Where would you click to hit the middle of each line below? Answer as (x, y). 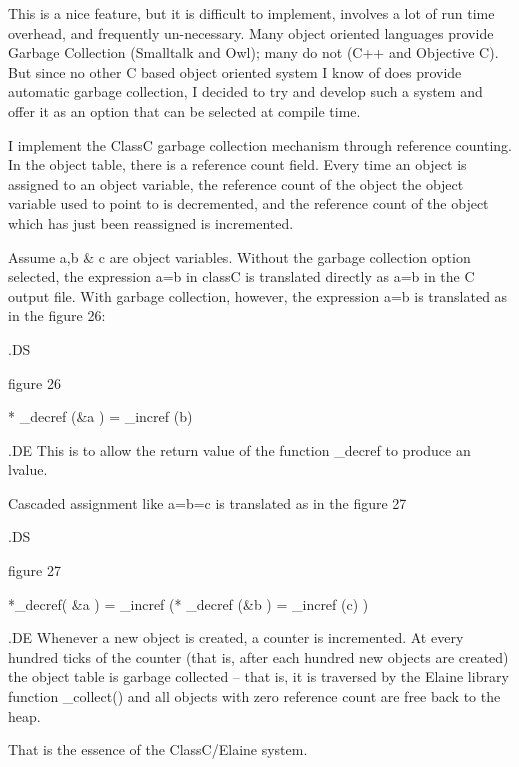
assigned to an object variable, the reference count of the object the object (236, 183)
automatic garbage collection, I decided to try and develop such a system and (245, 91)
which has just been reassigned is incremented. (151, 222)
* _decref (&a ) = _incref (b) (100, 416)
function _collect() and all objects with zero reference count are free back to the (254, 696)
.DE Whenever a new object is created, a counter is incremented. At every (236, 637)
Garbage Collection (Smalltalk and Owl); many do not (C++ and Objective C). (253, 52)
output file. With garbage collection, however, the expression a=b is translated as (258, 295)
